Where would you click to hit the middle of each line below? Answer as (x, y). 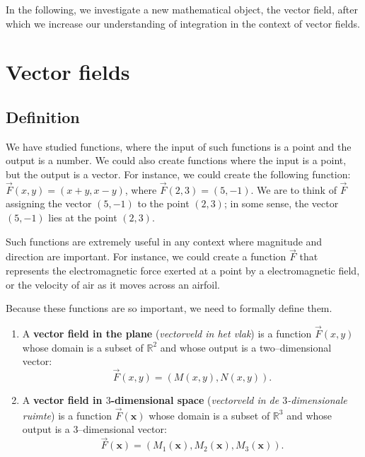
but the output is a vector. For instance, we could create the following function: (178, 174)
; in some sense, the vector (281, 203)
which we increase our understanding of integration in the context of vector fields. (183, 23)
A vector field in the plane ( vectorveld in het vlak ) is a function (167, 333)
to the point (163, 203)
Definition (43, 116)
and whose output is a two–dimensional (246, 347)
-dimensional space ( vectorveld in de (195, 399)
